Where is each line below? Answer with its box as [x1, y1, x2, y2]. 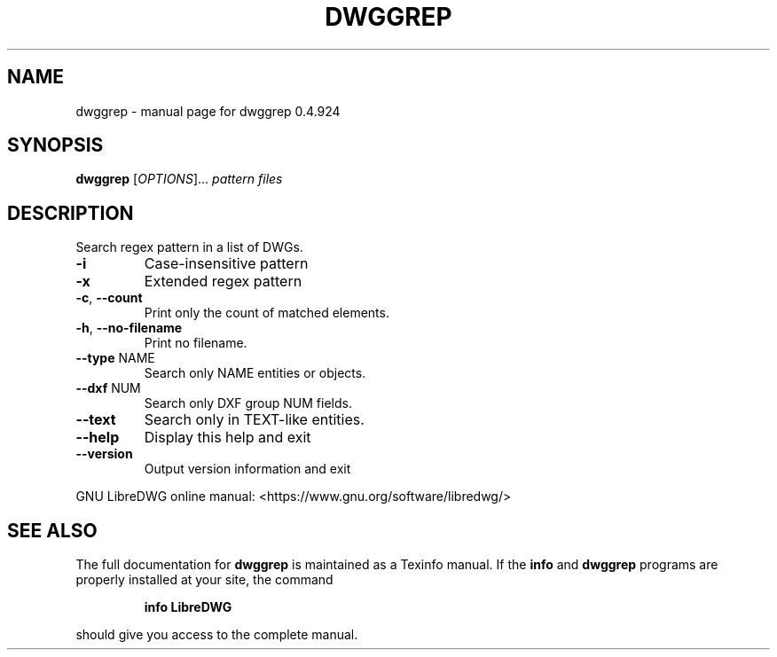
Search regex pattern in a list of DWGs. [75, 239, 303, 255]
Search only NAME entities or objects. [144, 365, 366, 381]
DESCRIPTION [7, 201, 134, 224]
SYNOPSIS [7, 134, 104, 157]
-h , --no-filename [75, 320, 183, 336]
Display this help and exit [144, 428, 311, 447]
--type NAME [75, 350, 155, 366]
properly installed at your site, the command [75, 572, 334, 588]
